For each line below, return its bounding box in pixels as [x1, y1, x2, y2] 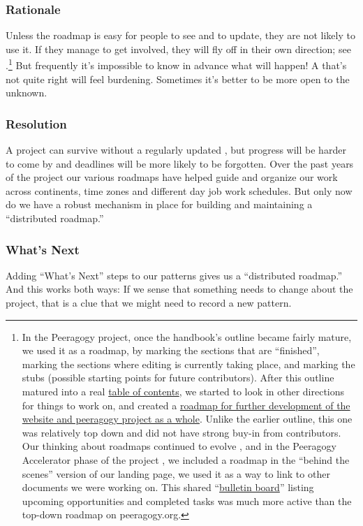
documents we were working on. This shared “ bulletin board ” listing [22, 480, 314, 495]
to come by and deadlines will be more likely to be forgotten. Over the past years [6, 156, 354, 170]
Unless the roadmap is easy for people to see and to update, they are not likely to [6, 28, 355, 43]
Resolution [6, 115, 67, 132]
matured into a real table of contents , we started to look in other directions [22, 384, 345, 398]
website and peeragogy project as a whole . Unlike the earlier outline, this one [22, 411, 353, 426]
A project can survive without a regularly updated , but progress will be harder [6, 143, 346, 157]
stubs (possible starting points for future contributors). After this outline [22, 370, 334, 385]
